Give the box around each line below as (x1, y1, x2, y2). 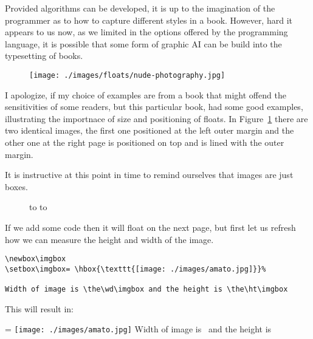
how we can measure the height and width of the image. (5, 233, 214, 245)
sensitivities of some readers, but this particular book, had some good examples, (5, 100, 303, 113)
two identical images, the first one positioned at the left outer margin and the (5, 124, 294, 137)
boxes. (5, 180, 28, 193)
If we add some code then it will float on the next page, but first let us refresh (5, 221, 296, 233)
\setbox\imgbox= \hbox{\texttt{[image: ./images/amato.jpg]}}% (5, 264, 266, 273)
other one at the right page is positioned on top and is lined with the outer (5, 136, 284, 148)
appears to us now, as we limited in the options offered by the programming (5, 26, 288, 38)
